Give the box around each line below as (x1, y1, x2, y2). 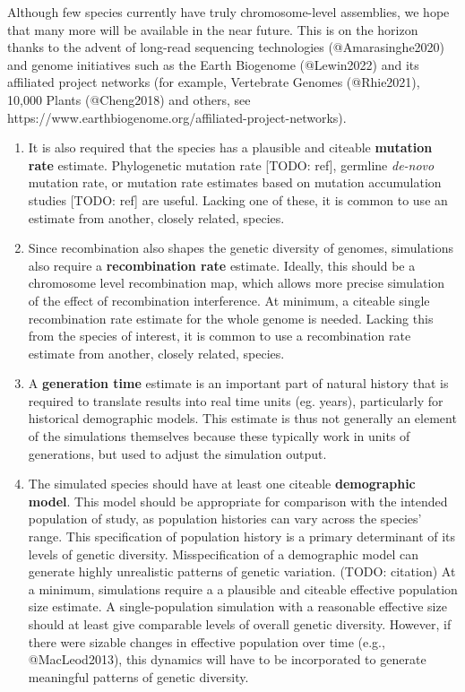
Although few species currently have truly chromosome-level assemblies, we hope (7, 3, 450, 21)
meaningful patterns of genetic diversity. (28, 667, 249, 686)
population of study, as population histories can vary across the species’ (28, 509, 422, 528)
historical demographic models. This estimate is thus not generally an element (28, 409, 457, 428)
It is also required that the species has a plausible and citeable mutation (28, 138, 433, 157)
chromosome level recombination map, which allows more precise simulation (28, 273, 445, 292)
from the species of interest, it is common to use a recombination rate (28, 326, 411, 345)
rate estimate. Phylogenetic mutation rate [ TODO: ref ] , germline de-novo (28, 155, 435, 174)
